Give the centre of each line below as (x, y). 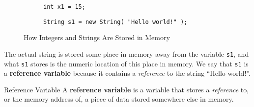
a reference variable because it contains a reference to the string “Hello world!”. (127, 73)
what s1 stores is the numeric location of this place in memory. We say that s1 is (126, 63)
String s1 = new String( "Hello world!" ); (115, 22)
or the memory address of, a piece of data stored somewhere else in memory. (119, 99)
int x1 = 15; (64, 7)
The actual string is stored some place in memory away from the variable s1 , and (127, 53)
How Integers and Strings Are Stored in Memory (97, 37)
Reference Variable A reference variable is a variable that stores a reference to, (127, 89)
